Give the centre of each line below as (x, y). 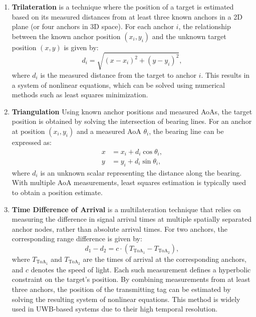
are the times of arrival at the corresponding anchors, (165, 259)
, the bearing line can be (186, 131)
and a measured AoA (109, 131)
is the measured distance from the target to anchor (118, 74)
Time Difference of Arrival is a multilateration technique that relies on (126, 209)
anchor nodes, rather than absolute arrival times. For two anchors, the (119, 228)
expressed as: (32, 142)
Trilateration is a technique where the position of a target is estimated (123, 7)
